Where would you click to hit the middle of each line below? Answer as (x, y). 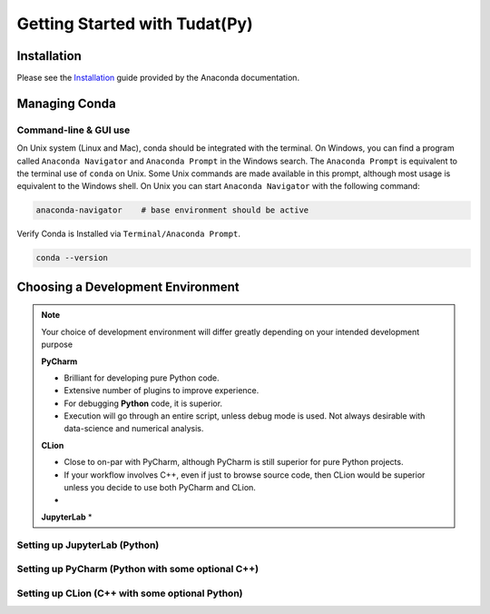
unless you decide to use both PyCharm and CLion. (160, 488)
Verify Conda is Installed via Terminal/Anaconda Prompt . (128, 234)
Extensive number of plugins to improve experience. (162, 391)
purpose (57, 344)
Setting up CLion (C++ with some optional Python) (130, 593)
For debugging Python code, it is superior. (143, 403)
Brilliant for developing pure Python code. (142, 378)
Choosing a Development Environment (128, 287)
